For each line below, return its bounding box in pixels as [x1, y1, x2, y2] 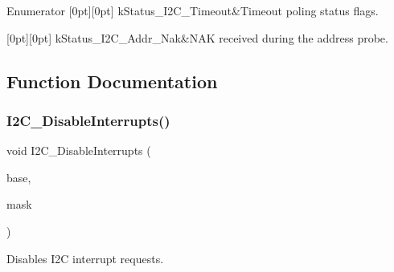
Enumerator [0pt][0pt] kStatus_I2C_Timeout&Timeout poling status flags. [6, 2, 379, 18]
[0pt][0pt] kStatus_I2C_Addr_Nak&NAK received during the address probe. [6, 29, 388, 46]
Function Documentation [6, 68, 218, 93]
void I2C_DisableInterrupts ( [6, 142, 151, 159]
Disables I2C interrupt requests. [6, 250, 164, 266]
